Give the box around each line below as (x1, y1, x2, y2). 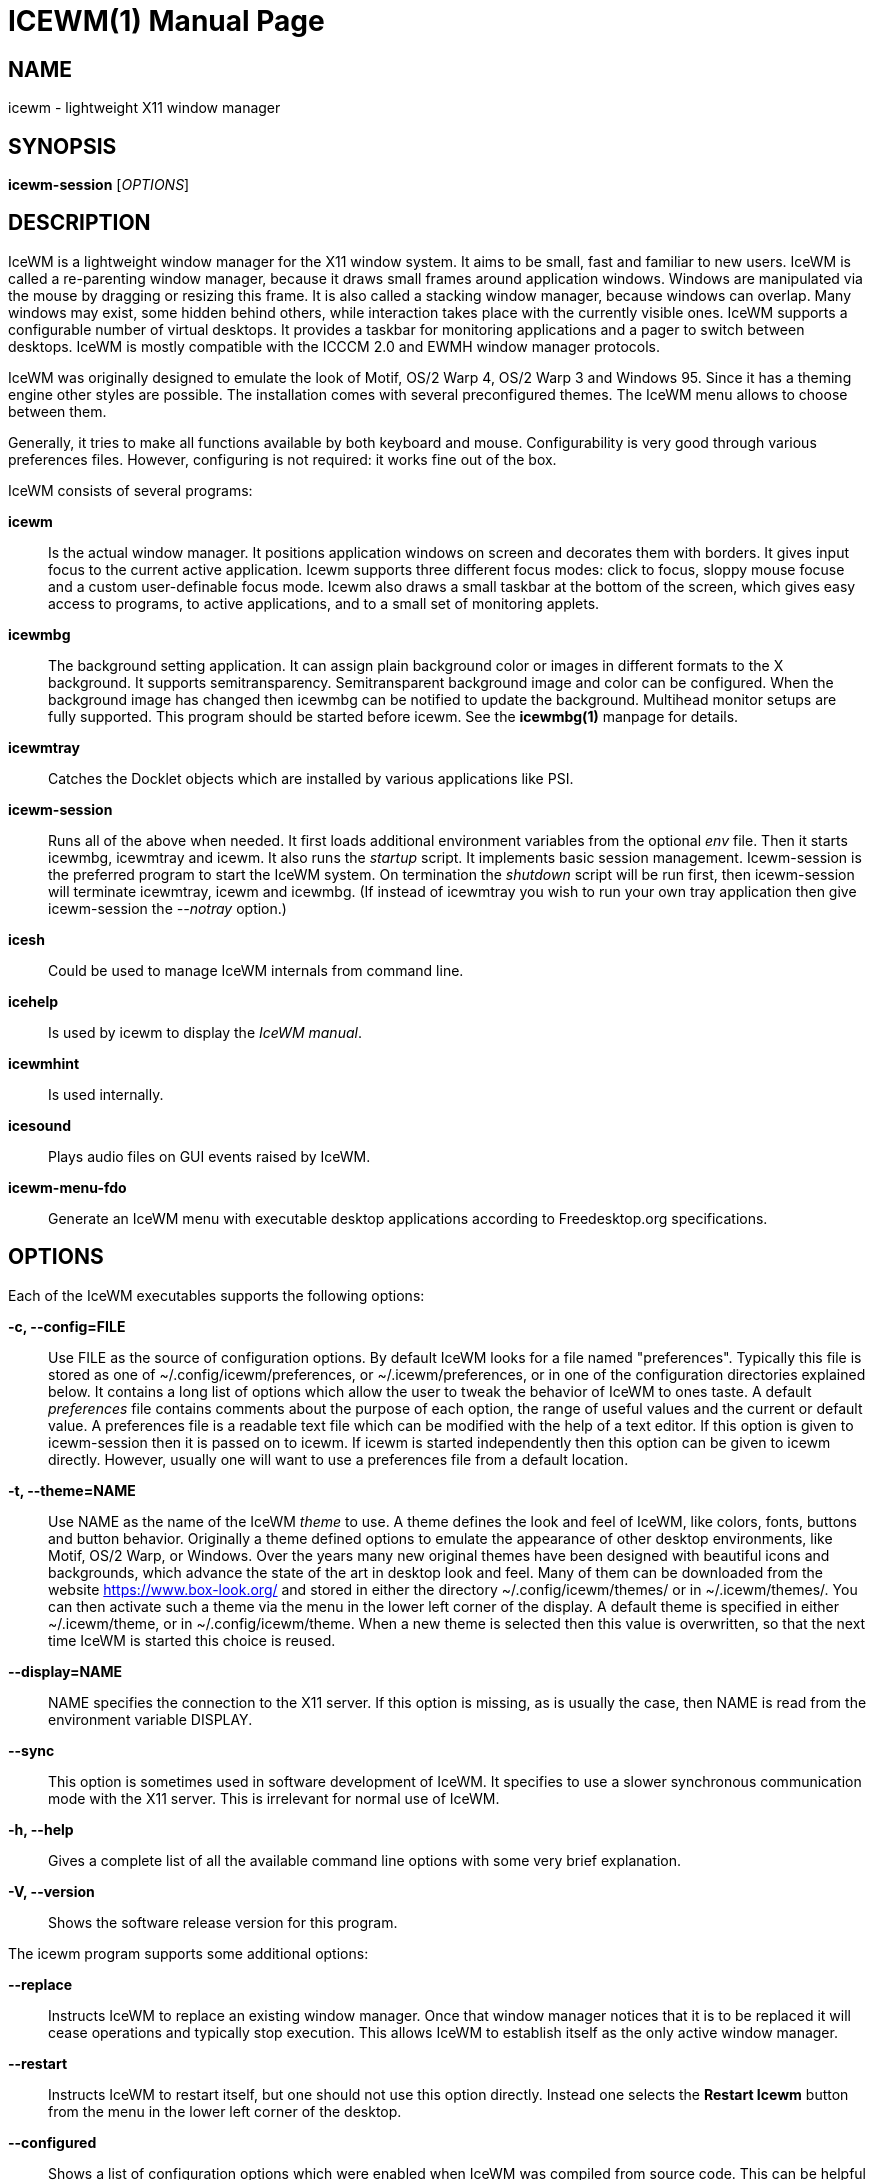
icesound (8, 1116, 72, 1134)
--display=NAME (8, 1662, 123, 1680)
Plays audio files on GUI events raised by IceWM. (48, 1147, 371, 1165)
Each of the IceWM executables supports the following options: (8, 1286, 425, 1304)
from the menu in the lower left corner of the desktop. (48, 2102, 402, 2120)
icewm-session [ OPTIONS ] (8, 176, 190, 194)
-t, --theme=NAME (8, 1481, 136, 1499)
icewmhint (8, 1054, 80, 1072)
